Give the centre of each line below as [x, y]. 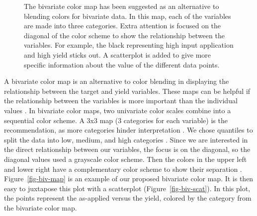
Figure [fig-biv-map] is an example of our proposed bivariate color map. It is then [129, 179]
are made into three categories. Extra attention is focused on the [123, 26]
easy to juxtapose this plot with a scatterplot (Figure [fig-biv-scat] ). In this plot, [127, 188]
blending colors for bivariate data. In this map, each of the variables [128, 16]
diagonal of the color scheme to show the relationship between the [124, 35]
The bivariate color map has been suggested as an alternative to [122, 6]
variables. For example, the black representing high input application [129, 45]
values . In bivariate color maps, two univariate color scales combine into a [118, 110]
